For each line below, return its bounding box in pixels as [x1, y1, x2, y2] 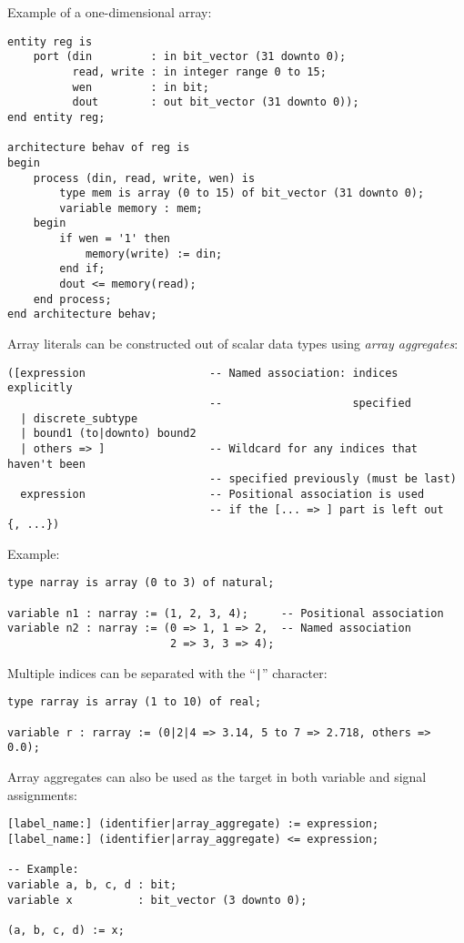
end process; [33, 292, 112, 306]
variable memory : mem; [59, 201, 203, 215]
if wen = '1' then [59, 232, 170, 246]
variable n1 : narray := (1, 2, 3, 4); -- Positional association [7, 606, 444, 620]
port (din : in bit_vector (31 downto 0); [33, 50, 347, 64]
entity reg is [7, 35, 93, 48]
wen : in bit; [72, 80, 209, 94]
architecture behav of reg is [7, 141, 190, 155]
